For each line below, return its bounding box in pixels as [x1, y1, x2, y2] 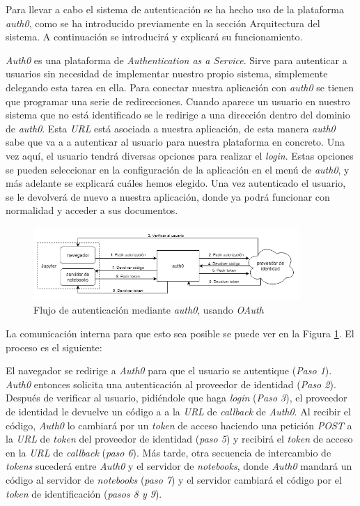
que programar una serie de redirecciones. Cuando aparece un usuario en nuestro [6, 93, 350, 108]
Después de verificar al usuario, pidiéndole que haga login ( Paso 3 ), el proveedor [6, 390, 347, 405]
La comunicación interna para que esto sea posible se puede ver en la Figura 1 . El [6, 326, 354, 341]
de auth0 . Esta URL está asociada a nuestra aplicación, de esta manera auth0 [6, 121, 336, 135]
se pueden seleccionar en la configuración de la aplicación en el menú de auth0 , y [6, 162, 350, 176]
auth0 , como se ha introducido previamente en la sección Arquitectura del [6, 15, 320, 30]
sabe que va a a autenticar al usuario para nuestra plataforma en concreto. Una [6, 135, 345, 149]
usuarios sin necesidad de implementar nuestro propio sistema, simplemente [6, 66, 328, 81]
